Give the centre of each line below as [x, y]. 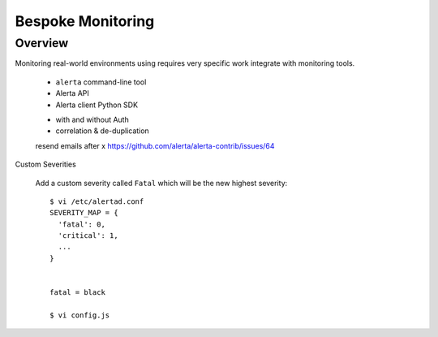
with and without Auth [92, 119]
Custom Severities [45, 164]
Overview [42, 43]
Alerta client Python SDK [97, 105]
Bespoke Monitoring [85, 21]
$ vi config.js [80, 315]
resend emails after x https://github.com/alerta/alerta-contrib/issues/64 [155, 145]
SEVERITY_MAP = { [84, 213]
